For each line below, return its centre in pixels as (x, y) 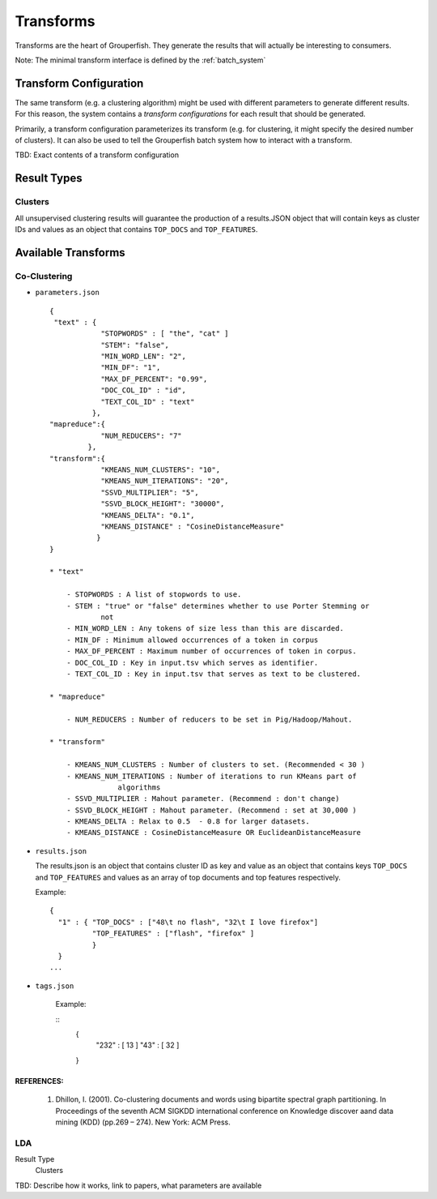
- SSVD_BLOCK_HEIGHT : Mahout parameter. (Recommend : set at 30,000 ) (211, 810)
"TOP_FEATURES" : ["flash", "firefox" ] (173, 934)
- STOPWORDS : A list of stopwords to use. (154, 595)
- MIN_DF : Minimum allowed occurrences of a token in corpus (192, 640)
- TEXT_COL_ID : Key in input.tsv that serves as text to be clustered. (214, 674)
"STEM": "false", (135, 345)
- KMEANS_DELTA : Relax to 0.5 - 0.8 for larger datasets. (188, 822)
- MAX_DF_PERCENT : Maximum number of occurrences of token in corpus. (211, 651)
